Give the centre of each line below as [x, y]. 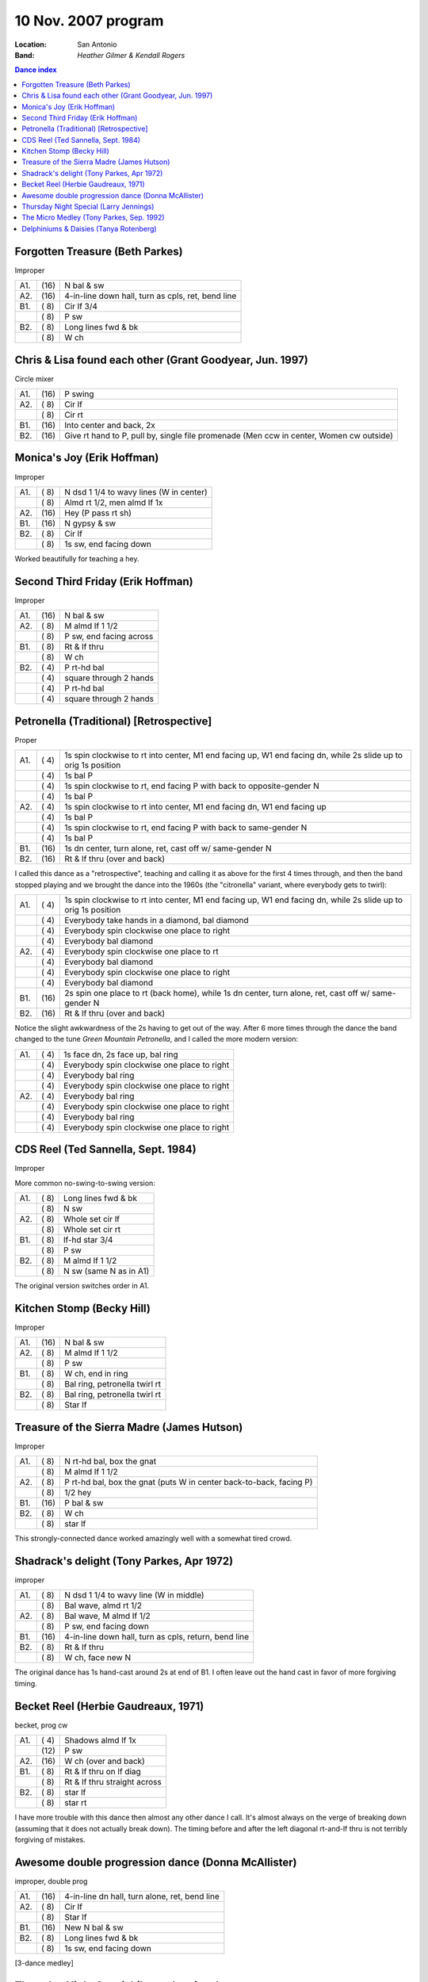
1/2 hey [78, 1493]
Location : [31, 44]
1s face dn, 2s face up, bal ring [121, 1054]
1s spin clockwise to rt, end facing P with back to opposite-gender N [192, 786]
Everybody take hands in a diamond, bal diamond [157, 920]
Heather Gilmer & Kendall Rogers [131, 55]
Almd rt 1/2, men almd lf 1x [114, 502]
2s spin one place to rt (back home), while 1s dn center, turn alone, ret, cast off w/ [217, 993]
